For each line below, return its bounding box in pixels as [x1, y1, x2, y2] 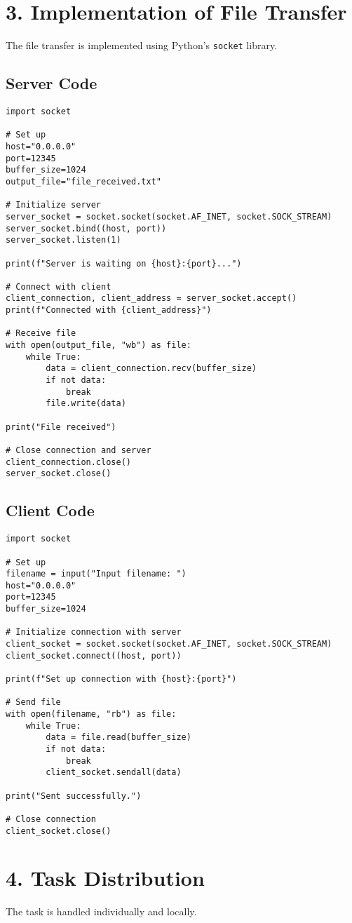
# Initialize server [6, 200, 102, 210]
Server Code [6, 72, 97, 94]
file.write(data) [46, 398, 126, 409]
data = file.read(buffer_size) [46, 732, 191, 743]
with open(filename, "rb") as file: [6, 709, 177, 720]
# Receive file [6, 328, 76, 339]
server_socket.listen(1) [6, 235, 121, 245]
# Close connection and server [6, 445, 151, 456]
